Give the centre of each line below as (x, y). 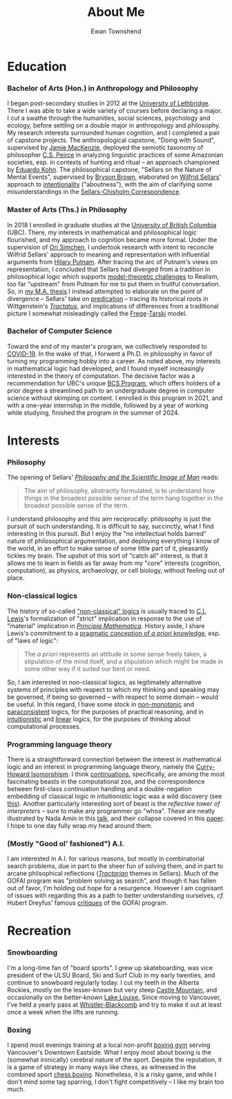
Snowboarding (32, 953)
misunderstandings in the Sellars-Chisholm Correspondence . (94, 192)
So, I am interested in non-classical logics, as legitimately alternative (105, 682)
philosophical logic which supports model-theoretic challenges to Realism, (113, 276)
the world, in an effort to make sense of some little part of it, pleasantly (108, 548)
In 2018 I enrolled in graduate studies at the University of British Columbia (112, 225)
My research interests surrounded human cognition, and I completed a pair (114, 133)
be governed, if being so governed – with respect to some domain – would (113, 697)
